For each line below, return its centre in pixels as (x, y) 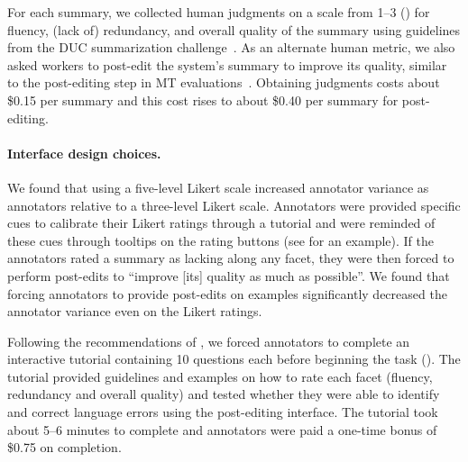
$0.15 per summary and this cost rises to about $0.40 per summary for (203, 100)
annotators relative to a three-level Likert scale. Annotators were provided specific (234, 205)
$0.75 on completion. (64, 447)
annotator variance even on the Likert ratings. (135, 311)
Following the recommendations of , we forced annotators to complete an (209, 341)
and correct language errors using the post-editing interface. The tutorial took (223, 412)
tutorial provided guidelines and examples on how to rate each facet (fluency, (220, 376)
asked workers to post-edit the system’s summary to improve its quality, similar (227, 64)
